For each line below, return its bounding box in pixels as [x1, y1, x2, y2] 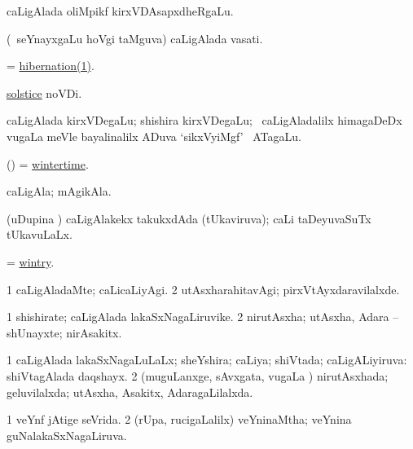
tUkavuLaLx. [7, 226, 72, 243]
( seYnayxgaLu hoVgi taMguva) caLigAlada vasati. [7, 29, 263, 46]
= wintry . [7, 253, 55, 270]
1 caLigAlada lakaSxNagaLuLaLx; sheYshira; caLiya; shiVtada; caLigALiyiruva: [7, 351, 407, 368]
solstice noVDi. [7, 84, 82, 101]
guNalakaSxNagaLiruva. [7, 426, 127, 443]
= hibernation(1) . [7, 57, 94, 74]
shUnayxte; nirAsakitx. [7, 324, 122, 341]
